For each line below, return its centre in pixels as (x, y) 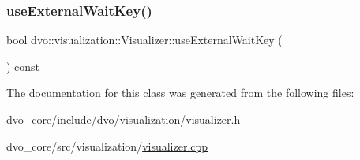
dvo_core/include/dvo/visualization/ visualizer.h (124, 119)
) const (23, 66)
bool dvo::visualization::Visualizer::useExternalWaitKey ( (144, 40)
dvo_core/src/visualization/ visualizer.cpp (107, 145)
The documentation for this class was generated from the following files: (180, 93)
